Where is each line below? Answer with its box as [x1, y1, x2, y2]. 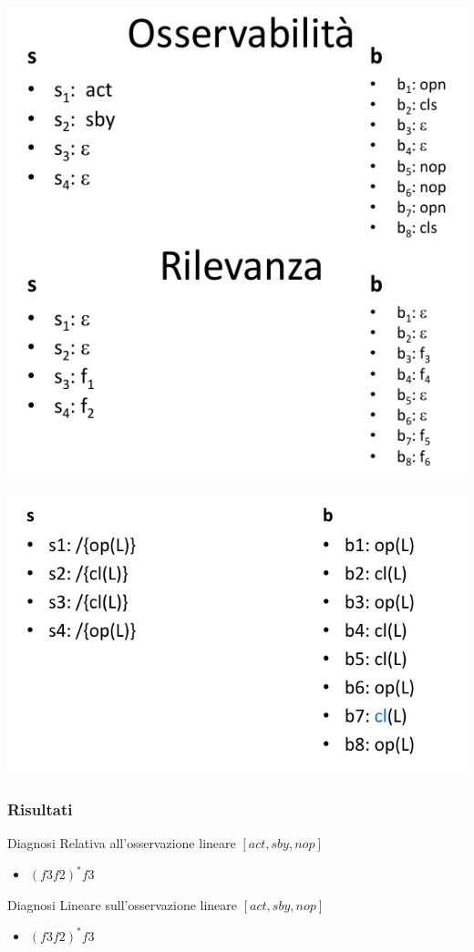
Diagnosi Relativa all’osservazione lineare [7, 834, 236, 853]
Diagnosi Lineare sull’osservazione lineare [7, 895, 238, 914]
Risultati [7, 797, 73, 820]
